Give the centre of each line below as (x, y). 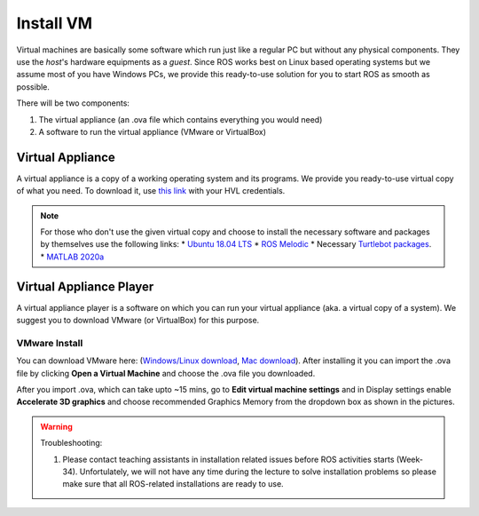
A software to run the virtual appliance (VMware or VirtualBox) (152, 131)
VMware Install (50, 343)
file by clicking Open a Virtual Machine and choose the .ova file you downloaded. (166, 373)
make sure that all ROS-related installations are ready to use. (173, 484)
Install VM (55, 23)
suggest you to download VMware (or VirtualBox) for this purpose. (138, 321)
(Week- (409, 459)
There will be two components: (73, 103)
